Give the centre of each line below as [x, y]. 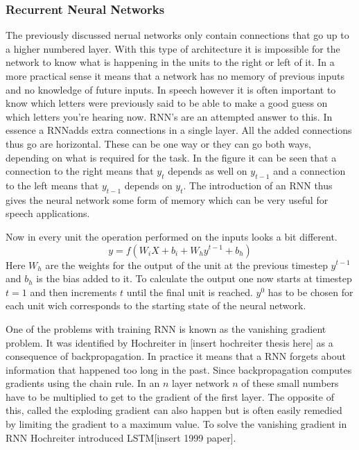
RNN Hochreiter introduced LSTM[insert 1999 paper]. [121, 437]
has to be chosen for [310, 292]
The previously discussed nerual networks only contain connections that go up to [177, 35]
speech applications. [48, 213]
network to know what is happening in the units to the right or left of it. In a [170, 62]
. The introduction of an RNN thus [258, 185]
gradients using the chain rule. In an [83, 383]
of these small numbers [290, 383]
